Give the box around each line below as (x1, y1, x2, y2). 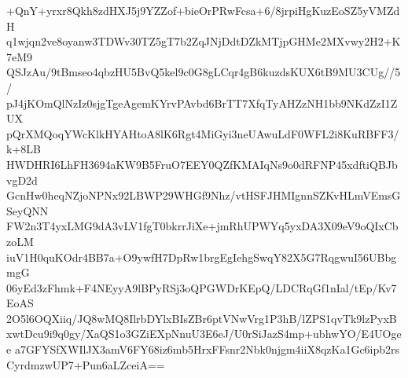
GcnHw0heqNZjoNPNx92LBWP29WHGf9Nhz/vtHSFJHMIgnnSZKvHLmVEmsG (6, 187, 401, 204)
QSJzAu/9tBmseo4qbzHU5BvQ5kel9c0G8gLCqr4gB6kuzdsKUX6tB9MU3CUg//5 (6, 64, 401, 80)
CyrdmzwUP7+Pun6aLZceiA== (6, 356, 165, 372)
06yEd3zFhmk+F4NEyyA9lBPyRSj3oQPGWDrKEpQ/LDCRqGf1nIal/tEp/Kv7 (6, 279, 397, 295)
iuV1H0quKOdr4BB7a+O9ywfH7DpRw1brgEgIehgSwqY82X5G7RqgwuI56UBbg (6, 248, 397, 265)
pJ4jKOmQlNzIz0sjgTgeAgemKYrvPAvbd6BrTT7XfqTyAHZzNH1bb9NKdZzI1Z (6, 94, 398, 111)
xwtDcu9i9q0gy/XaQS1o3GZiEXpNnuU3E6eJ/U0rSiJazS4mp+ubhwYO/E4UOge (6, 325, 402, 342)
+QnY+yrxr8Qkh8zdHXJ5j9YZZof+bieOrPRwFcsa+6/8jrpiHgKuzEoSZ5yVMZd (6, 2, 400, 18)
